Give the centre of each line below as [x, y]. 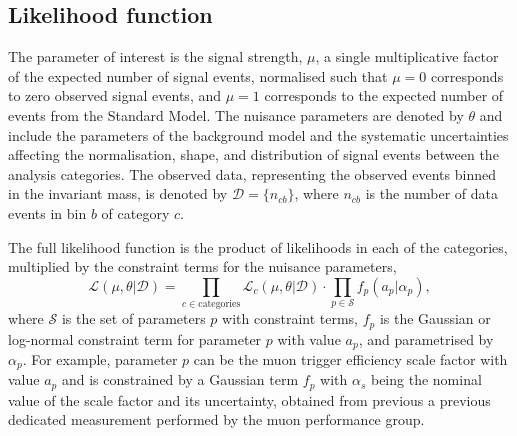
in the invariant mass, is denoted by [118, 193]
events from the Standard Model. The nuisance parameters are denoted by [236, 114]
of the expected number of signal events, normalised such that [198, 75]
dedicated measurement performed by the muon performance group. [216, 419]
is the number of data [432, 193]
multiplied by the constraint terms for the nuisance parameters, [202, 266]
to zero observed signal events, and [115, 95]
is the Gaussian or [435, 318]
